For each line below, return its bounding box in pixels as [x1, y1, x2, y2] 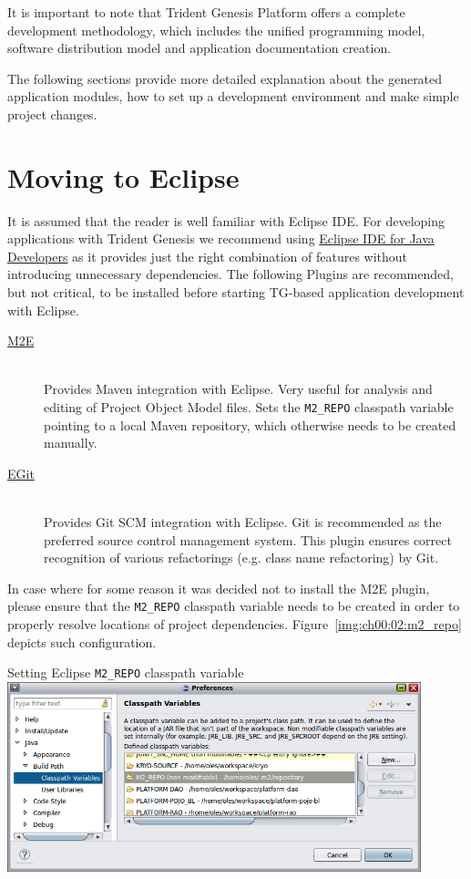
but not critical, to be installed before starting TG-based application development [7, 283, 465, 302]
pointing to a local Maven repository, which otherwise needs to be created [44, 415, 456, 434]
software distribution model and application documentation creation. [7, 38, 392, 57]
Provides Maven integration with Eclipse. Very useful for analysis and [44, 379, 433, 398]
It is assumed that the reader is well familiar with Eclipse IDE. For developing [7, 211, 445, 230]
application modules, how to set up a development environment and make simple [7, 87, 459, 106]
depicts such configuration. [7, 632, 157, 651]
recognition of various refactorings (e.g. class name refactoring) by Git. [44, 548, 439, 567]
